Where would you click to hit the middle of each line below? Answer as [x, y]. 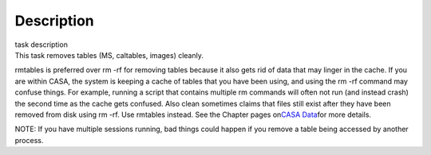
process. [29, 140]
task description [41, 45]
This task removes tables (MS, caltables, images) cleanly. [109, 55]
